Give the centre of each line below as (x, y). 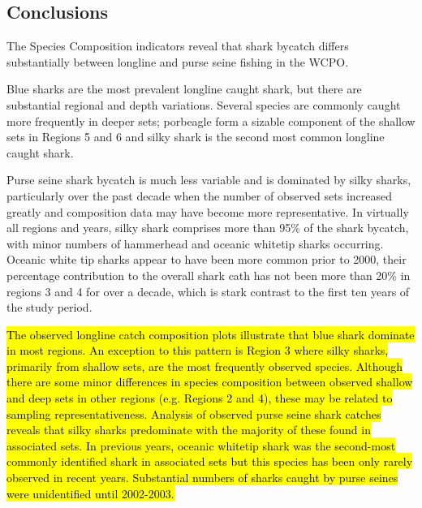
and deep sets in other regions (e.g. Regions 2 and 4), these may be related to (200, 398)
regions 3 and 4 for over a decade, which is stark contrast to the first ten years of (208, 291)
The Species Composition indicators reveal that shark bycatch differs (178, 46)
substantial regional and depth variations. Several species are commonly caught (204, 104)
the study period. (50, 307)
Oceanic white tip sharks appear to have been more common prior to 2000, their (207, 259)
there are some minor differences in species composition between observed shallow (210, 382)
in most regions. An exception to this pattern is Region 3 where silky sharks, (198, 350)
